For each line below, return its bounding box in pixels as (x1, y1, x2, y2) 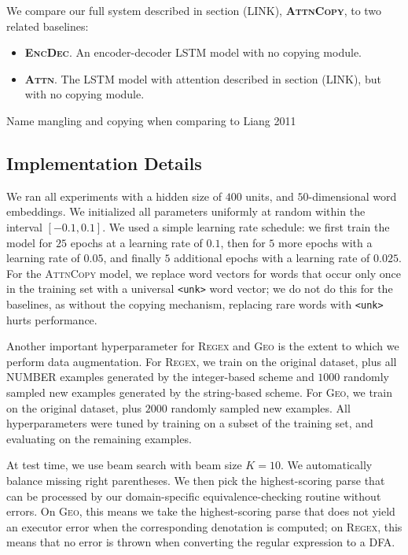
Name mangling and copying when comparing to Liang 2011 (6, 112, 296, 128)
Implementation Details (6, 150, 202, 175)
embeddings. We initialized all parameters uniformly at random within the (6, 203, 366, 220)
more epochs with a (278, 234, 373, 250)
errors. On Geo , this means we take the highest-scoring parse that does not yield (6, 503, 395, 520)
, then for (220, 234, 266, 250)
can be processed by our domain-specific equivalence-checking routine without (6, 487, 381, 504)
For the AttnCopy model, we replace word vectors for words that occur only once (6, 265, 401, 281)
